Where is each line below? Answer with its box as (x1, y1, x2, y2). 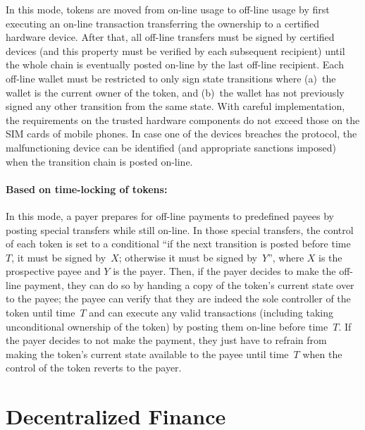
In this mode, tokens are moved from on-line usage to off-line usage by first (6, 2, 330, 16)
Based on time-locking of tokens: (6, 181, 168, 196)
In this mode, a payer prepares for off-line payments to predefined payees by (6, 208, 334, 223)
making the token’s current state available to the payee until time (6, 346, 289, 361)
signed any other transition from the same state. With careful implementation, (6, 99, 345, 113)
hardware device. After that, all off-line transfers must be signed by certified (6, 30, 335, 44)
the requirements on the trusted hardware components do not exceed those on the (6, 112, 360, 127)
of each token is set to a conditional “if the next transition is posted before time (6, 236, 351, 251)
